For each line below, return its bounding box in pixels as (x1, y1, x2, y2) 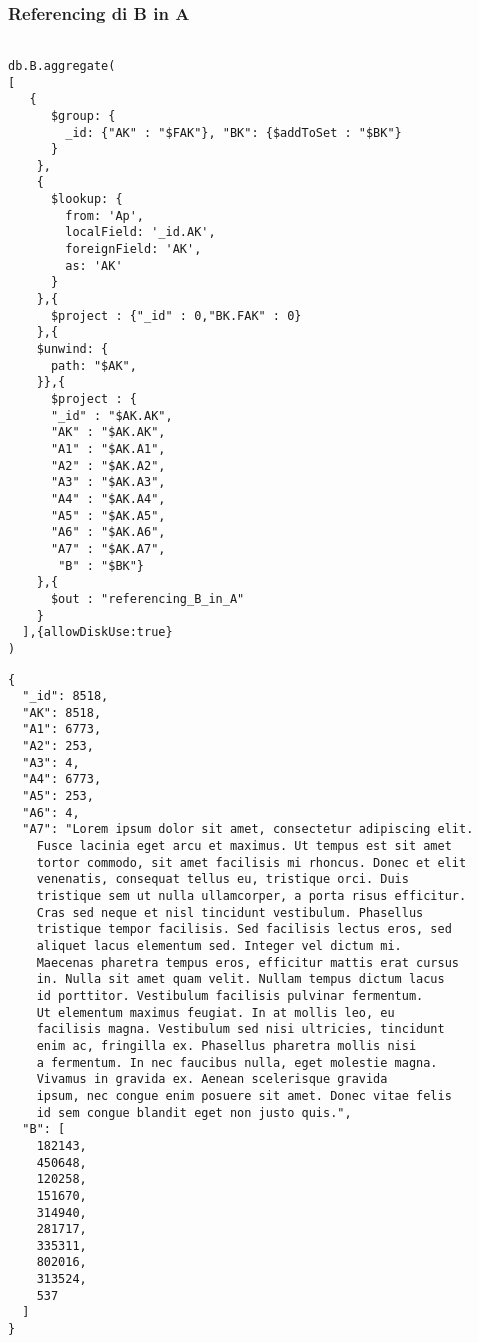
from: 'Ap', (65, 208, 145, 223)
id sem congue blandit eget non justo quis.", (36, 1105, 352, 1120)
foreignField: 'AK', (65, 242, 202, 257)
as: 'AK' (65, 258, 123, 273)
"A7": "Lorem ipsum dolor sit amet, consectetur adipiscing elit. (22, 822, 474, 837)
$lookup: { (50, 192, 123, 207)
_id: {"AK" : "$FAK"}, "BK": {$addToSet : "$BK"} (65, 125, 402, 140)
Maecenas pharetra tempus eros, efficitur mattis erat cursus (36, 955, 460, 970)
